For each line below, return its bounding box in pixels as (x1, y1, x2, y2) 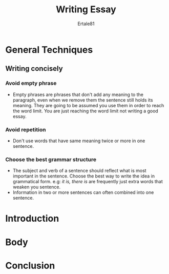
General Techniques (5, 44, 93, 55)
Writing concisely (5, 64, 63, 73)
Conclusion (5, 260, 55, 271)
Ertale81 (77, 21, 95, 27)
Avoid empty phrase (5, 80, 57, 87)
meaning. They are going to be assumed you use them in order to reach (12, 102, 164, 108)
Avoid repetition (5, 126, 46, 133)
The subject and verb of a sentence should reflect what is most (12, 168, 147, 174)
